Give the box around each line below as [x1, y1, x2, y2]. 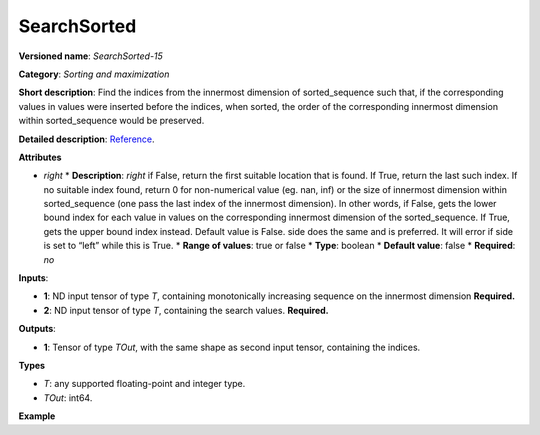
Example [18, 410, 56, 422]
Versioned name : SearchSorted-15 [18, 50, 164, 62]
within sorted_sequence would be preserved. [18, 115, 205, 127]
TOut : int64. [43, 391, 93, 404]
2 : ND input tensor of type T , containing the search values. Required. [43, 304, 329, 316]
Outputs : [18, 323, 57, 335]
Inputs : [18, 272, 49, 284]
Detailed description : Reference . [18, 133, 155, 145]
